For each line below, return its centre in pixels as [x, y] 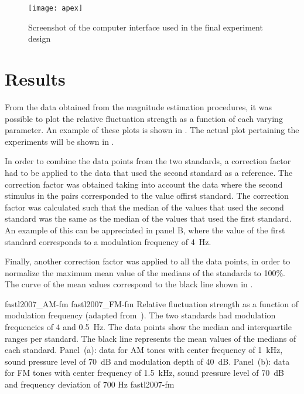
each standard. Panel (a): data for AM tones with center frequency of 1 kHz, [144, 350]
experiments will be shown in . [59, 141]
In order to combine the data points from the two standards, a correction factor [148, 161]
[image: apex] [56, 8]
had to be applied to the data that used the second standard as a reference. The [149, 172]
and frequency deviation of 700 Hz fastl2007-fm [90, 384]
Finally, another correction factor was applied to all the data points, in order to [148, 261]
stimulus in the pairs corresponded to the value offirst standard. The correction [147, 196]
